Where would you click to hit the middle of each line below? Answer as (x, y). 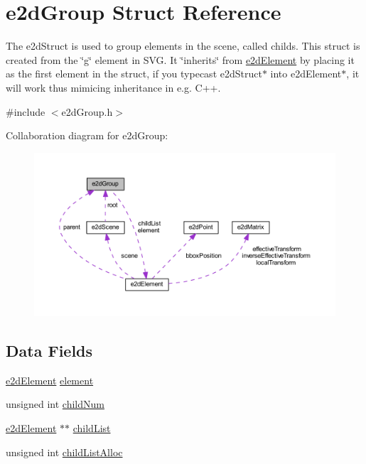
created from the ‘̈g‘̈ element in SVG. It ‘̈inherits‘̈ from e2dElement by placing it (180, 59)
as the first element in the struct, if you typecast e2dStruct (134, 74)
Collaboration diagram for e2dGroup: (87, 135)
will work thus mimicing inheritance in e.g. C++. (113, 87)
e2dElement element (50, 380)
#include (26, 111)
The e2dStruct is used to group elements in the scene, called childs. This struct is (183, 46)
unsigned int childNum (55, 404)
